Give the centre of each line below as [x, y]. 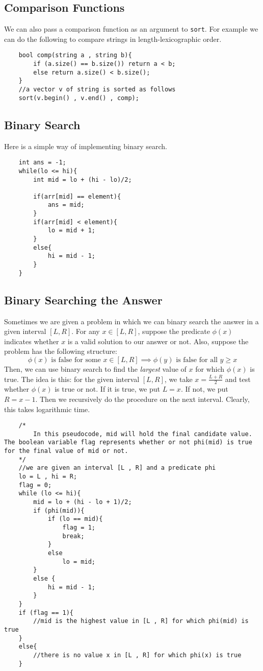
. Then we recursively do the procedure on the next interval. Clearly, [142, 399]
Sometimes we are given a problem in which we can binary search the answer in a [131, 321]
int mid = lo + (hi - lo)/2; [83, 179]
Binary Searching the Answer [83, 299]
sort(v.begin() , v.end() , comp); [79, 98]
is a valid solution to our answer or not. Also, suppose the [158, 341]
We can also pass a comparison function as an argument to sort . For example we [131, 29]
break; [73, 536]
